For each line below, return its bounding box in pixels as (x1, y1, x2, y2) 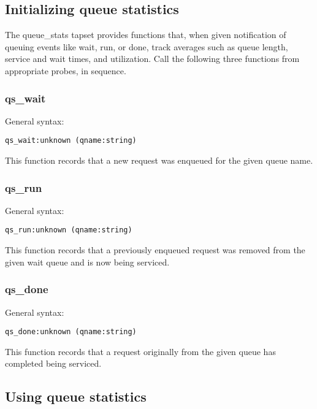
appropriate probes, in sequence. (5, 64, 126, 77)
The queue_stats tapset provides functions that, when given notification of (5, 28, 286, 41)
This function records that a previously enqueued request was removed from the (5, 243, 305, 256)
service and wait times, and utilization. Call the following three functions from (5, 52, 300, 65)
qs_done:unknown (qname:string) (5, 327, 137, 337)
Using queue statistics (5, 387, 147, 406)
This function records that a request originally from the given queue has (5, 345, 276, 357)
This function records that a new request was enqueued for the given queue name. (5, 154, 313, 167)
